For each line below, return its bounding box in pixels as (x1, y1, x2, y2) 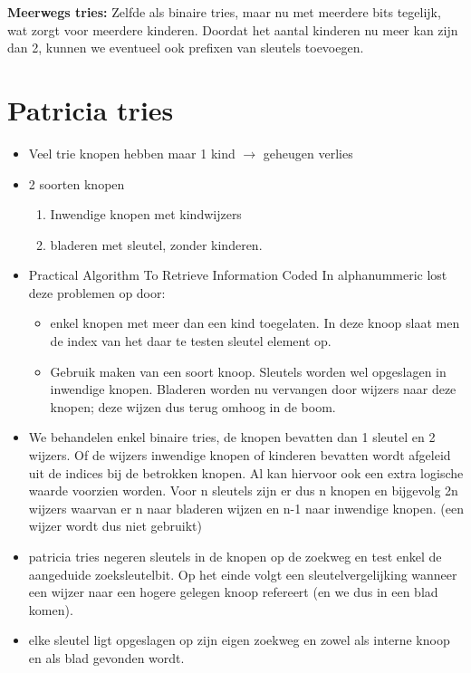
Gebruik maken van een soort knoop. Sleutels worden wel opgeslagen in (50, 361, 447, 380)
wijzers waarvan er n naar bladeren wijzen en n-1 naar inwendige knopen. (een (28, 498, 464, 517)
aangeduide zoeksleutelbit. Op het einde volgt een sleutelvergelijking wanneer (28, 564, 457, 583)
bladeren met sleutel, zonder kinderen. (50, 235, 263, 254)
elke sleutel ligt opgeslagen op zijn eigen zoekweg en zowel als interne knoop (28, 630, 450, 649)
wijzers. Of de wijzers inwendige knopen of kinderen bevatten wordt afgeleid (28, 446, 451, 465)
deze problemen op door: (28, 283, 166, 302)
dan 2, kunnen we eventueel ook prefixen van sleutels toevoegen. (7, 38, 364, 57)
